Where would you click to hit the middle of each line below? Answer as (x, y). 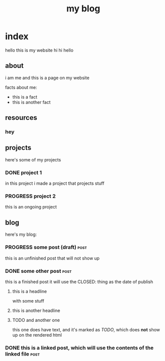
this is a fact (25, 97)
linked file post (23, 354)
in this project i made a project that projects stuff (55, 183)
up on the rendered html (37, 335)
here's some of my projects (33, 159)
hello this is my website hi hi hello (39, 50)
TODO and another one (36, 320)
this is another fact (31, 102)
